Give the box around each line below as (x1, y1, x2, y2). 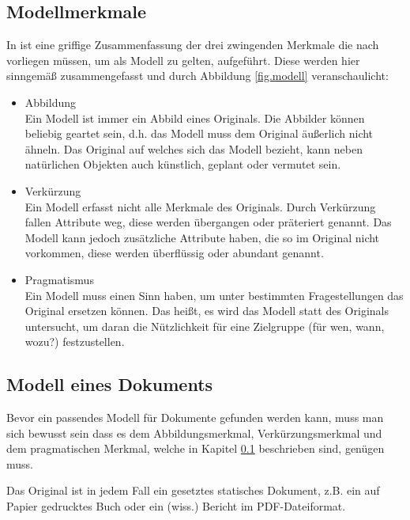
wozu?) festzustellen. (24, 333, 125, 350)
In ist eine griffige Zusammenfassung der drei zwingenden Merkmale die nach (6, 36, 379, 53)
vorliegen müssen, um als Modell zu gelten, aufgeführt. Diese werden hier (6, 51, 360, 68)
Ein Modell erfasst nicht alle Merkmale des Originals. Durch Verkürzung (24, 198, 376, 214)
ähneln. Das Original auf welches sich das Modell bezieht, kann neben (24, 140, 363, 157)
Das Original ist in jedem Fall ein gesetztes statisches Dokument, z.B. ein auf (6, 482, 380, 499)
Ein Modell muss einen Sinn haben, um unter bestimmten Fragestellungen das (24, 287, 404, 303)
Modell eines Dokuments (6, 372, 213, 397)
